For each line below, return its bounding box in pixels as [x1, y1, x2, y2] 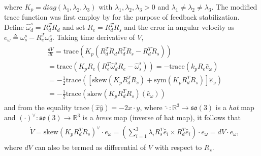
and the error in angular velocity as [124, 22, 235, 32]
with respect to [154, 142, 202, 152]
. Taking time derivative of [52, 31, 135, 42]
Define [4, 22, 24, 32]
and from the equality [4, 102, 72, 113]
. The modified [211, 2, 257, 12]
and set [62, 22, 85, 32]
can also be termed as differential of [35, 142, 146, 152]
